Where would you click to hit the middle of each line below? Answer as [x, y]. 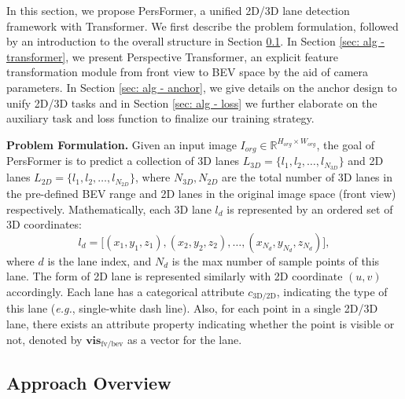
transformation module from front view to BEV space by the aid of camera [188, 72]
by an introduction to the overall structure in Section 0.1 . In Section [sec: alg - [196, 41]
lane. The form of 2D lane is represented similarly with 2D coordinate [175, 276]
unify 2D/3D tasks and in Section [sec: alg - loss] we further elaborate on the [192, 102]
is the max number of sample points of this [276, 260]
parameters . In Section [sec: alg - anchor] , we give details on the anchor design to [202, 87]
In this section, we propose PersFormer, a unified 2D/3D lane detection [178, 10]
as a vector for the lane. [184, 339]
